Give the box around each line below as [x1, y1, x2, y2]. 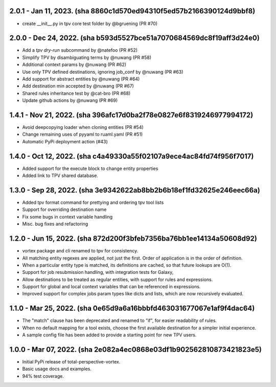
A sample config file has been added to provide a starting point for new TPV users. [22, 332, 197, 338]
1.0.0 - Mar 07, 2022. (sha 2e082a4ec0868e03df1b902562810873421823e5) [9, 345, 262, 354]
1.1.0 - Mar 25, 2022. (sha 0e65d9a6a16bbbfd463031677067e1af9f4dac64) [9, 304, 255, 313]
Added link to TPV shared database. [22, 173, 98, 179]
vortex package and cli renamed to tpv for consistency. [22, 248, 139, 254]
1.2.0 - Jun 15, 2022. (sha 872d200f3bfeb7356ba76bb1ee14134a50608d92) [9, 234, 258, 243]
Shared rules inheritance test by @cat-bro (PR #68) [22, 90, 131, 96]
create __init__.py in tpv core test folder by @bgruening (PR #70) [22, 20, 158, 27]
